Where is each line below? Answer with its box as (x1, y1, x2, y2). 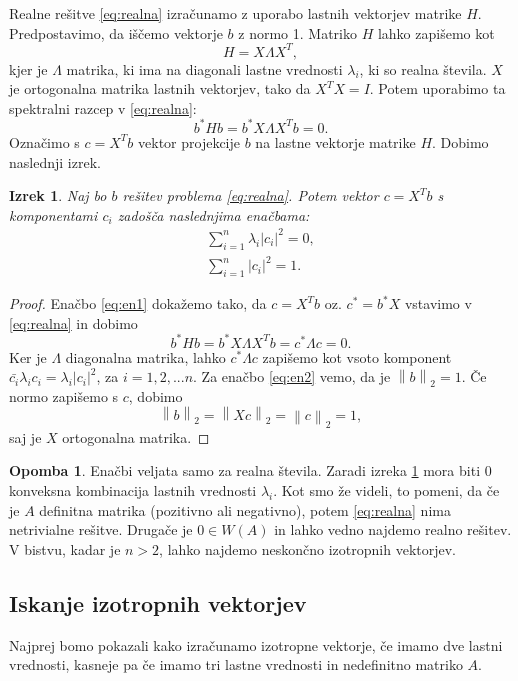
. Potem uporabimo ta (369, 78, 506, 99)
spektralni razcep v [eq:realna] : (9, 97, 197, 118)
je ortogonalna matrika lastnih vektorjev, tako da (9, 78, 311, 99)
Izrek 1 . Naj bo (9, 185, 107, 206)
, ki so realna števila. (359, 58, 487, 79)
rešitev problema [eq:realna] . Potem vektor (122, 185, 379, 206)
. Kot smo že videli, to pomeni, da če (273, 479, 500, 500)
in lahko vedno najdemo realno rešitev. (274, 519, 512, 540)
